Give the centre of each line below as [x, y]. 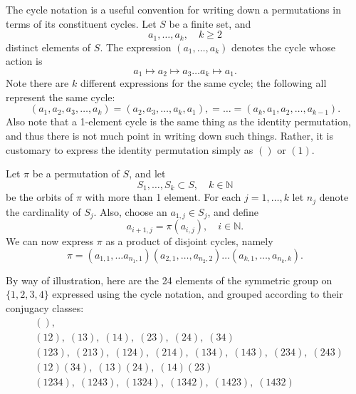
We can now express [50, 241]
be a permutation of [76, 173]
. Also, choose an [130, 211]
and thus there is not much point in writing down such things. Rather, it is [169, 136]
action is [24, 61]
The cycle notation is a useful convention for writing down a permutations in [173, 9]
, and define [233, 211]
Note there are [37, 83]
